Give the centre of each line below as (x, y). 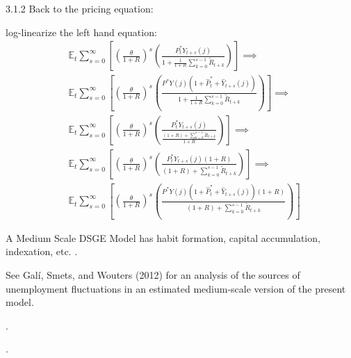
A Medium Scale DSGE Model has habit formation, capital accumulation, (163, 237)
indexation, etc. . (42, 251)
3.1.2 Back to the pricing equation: (80, 8)
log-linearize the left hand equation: (81, 32)
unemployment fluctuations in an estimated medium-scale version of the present (176, 288)
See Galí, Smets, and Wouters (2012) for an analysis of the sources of (153, 274)
